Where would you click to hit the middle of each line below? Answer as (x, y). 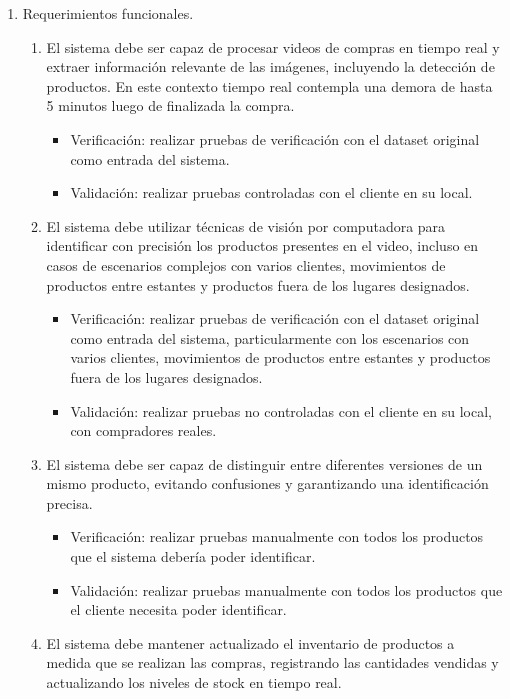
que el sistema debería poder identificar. (193, 556)
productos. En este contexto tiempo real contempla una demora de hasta (269, 85)
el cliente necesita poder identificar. (178, 609)
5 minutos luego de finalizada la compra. (170, 105)
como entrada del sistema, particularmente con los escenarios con (270, 337)
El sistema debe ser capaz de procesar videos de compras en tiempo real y (273, 46)
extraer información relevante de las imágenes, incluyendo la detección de (270, 66)
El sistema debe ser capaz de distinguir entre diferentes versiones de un (264, 463)
